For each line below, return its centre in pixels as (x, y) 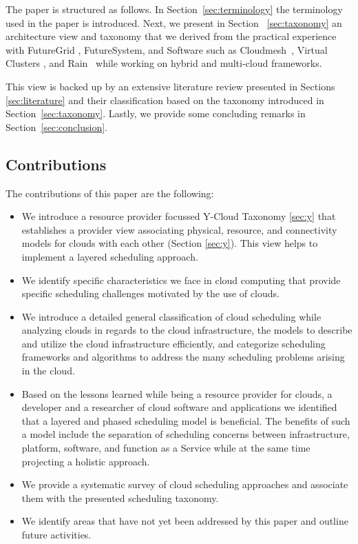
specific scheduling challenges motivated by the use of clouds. (150, 293)
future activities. (56, 535)
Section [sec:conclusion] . (56, 127)
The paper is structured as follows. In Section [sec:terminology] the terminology (174, 9)
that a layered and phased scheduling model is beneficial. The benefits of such (186, 420)
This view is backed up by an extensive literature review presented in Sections (170, 86)
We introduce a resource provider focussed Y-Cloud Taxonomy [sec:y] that (179, 216)
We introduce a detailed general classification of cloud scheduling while (171, 316)
